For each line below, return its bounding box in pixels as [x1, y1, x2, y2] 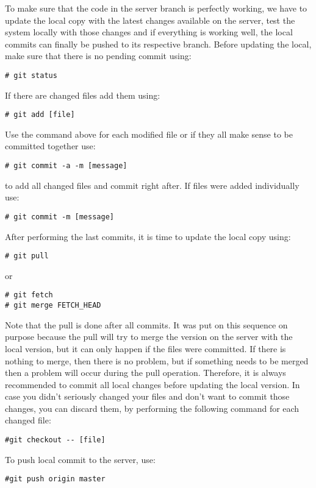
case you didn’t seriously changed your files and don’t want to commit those [5, 390, 290, 403]
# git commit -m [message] [5, 212, 114, 221]
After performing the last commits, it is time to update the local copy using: [5, 230, 291, 242]
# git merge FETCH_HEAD [5, 301, 101, 310]
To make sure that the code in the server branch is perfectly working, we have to [5, 2, 307, 14]
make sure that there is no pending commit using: [5, 49, 192, 62]
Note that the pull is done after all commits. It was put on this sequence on [5, 318, 288, 331]
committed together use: [5, 140, 96, 152]
